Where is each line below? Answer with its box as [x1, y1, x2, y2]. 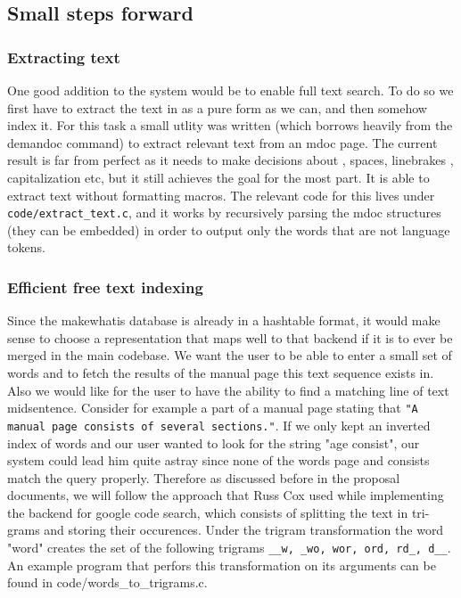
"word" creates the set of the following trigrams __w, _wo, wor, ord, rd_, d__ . [7, 538, 451, 557]
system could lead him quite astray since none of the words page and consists [7, 451, 430, 470]
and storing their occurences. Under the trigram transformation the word [44, 520, 444, 539]
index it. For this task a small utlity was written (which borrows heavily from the [7, 116, 453, 135]
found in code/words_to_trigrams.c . [7, 573, 208, 592]
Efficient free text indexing [7, 275, 203, 298]
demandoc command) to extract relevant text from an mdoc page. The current [7, 133, 438, 152]
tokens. [7, 238, 45, 257]
